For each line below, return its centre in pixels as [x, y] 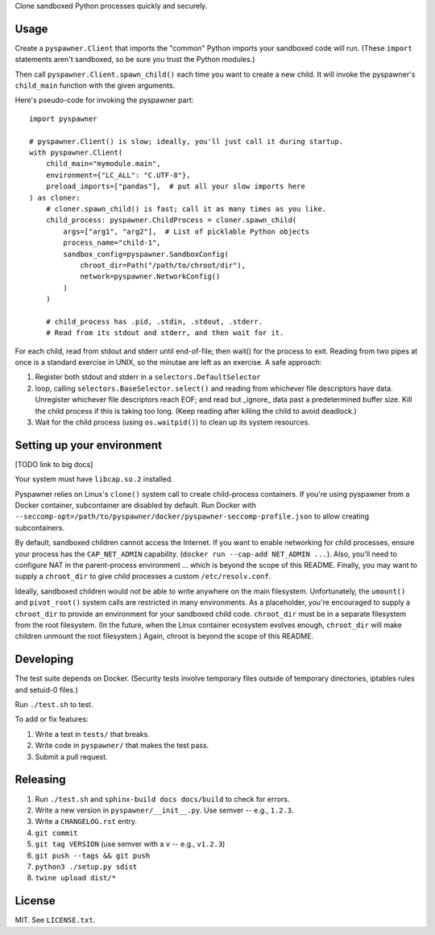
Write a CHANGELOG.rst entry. [86, 821]
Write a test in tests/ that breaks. [93, 734]
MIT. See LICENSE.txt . [55, 920]
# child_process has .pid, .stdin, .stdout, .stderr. [154, 321]
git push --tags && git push [93, 855]
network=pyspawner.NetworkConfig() [150, 277]
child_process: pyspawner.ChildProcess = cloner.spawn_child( [171, 220]
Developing [44, 659]
